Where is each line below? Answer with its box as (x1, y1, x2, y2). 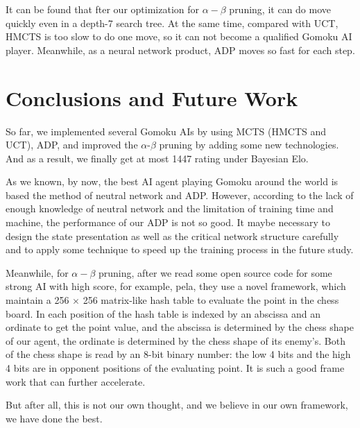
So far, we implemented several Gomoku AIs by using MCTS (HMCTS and (6, 123, 326, 138)
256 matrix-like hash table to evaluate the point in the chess (83, 293, 339, 307)
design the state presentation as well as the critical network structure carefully (6, 228, 339, 243)
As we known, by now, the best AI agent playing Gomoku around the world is (6, 174, 338, 189)
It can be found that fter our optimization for (6, 2, 199, 16)
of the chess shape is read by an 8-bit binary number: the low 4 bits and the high (6, 347, 351, 361)
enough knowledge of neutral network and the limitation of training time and (6, 201, 334, 216)
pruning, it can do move (229, 2, 332, 16)
